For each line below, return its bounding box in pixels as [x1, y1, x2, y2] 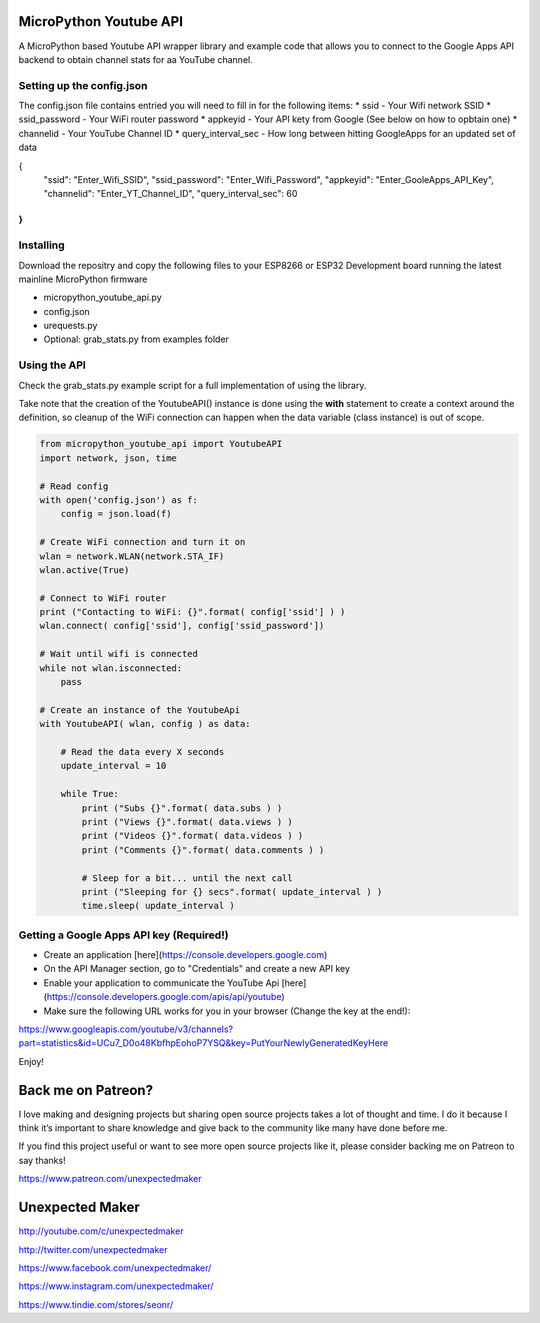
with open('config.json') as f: [39, 494, 199, 505]
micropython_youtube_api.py [43, 291, 162, 304]
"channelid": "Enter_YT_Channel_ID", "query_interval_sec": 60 [43, 188, 298, 200]
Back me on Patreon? [18, 1081, 154, 1099]
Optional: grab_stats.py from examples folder [43, 333, 230, 345]
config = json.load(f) [60, 508, 172, 520]
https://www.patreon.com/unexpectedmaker [18, 1173, 202, 1185]
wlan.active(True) [39, 564, 130, 575]
